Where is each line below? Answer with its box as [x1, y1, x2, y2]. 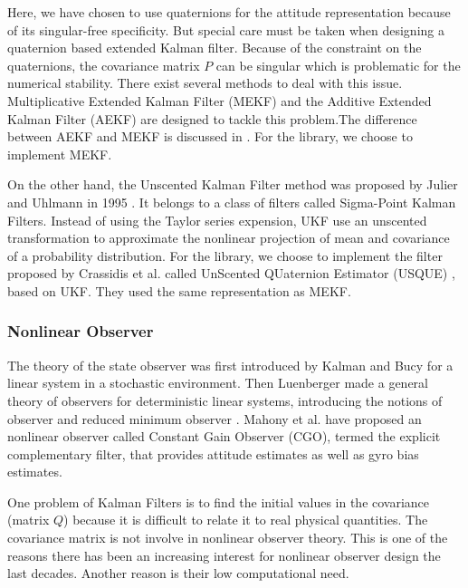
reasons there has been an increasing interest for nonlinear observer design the [7, 545, 441, 564]
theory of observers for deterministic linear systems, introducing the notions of [7, 390, 443, 410]
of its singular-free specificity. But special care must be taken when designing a [7, 20, 444, 39]
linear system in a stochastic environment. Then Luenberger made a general [7, 373, 429, 392]
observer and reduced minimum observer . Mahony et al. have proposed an [7, 409, 422, 428]
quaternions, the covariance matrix [7, 55, 200, 74]
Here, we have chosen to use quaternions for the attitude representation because [7, 3, 451, 21]
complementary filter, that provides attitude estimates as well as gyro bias [7, 444, 419, 463]
